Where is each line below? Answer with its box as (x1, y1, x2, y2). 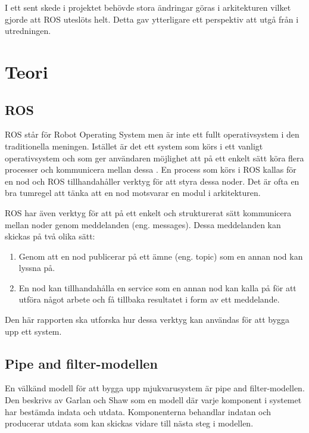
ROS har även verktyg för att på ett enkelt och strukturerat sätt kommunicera (5, 206, 292, 219)
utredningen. (5, 24, 51, 37)
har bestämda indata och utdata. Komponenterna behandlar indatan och (5, 405, 271, 418)
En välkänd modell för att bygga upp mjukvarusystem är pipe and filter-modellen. (5, 382, 305, 394)
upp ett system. (5, 325, 62, 337)
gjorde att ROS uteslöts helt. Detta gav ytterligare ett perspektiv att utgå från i (5, 13, 299, 25)
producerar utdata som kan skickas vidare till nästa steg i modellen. (5, 417, 254, 429)
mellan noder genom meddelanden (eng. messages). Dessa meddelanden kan (5, 218, 281, 230)
